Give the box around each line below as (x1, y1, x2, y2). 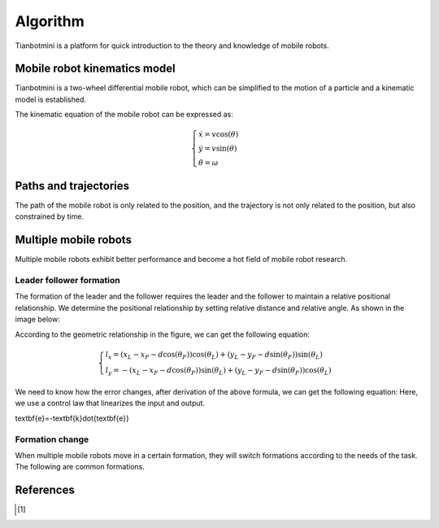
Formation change (15, 434, 89, 445)
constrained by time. (15, 212, 85, 221)
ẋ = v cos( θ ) (198, 130, 239, 139)
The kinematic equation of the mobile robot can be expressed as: (15, 110, 233, 120)
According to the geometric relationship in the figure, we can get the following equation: (15, 329, 311, 339)
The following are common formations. (15, 462, 146, 472)
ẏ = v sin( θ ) (198, 144, 237, 154)
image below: (15, 314, 60, 325)
